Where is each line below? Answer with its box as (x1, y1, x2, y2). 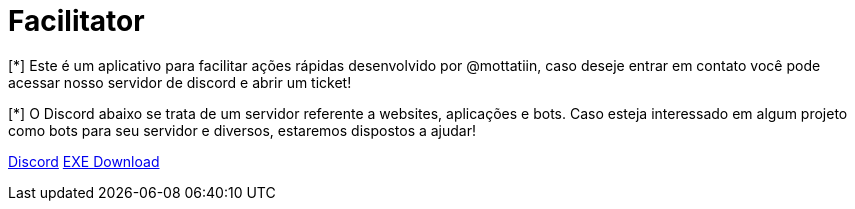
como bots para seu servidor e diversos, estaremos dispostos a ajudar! (8, 121, 477, 139)
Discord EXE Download (8, 152, 160, 170)
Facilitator (8, 4, 145, 38)
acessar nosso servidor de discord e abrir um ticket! (8, 73, 352, 91)
